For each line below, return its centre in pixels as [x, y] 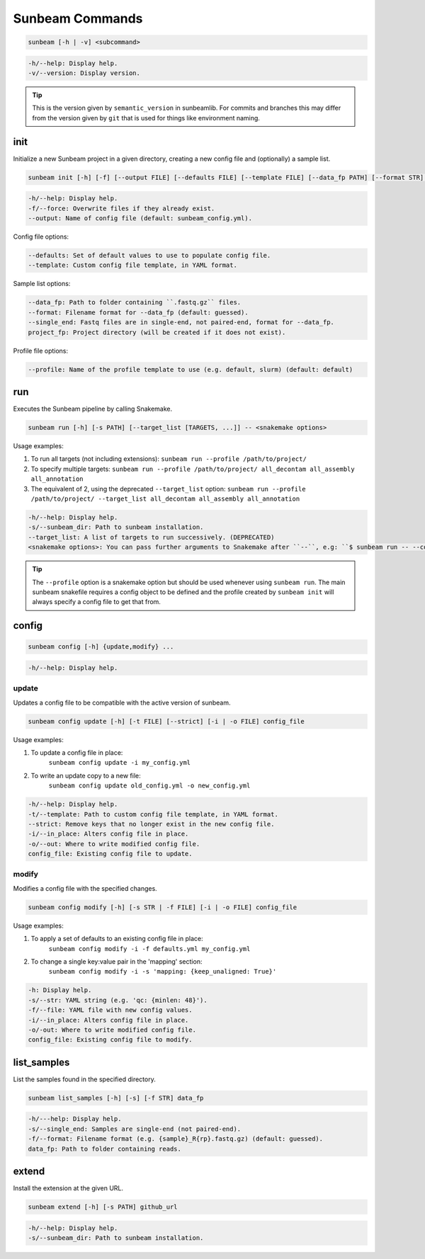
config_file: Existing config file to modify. [110, 1040]
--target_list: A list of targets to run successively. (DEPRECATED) [151, 537]
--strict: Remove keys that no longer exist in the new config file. [151, 824]
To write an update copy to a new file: [86, 775]
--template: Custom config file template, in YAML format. [132, 265]
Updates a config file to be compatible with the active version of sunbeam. [122, 702]
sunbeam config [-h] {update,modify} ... [101, 647]
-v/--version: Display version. [84, 73]
